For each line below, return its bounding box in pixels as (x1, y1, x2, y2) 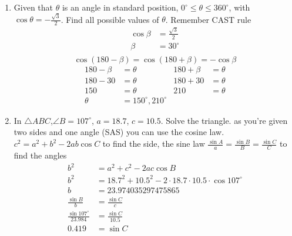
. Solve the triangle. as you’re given (160, 114, 288, 126)
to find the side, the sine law (102, 137, 205, 150)
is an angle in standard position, (62, 1, 179, 13)
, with (229, 1, 250, 13)
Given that (14, 1, 53, 13)
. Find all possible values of (61, 13, 159, 25)
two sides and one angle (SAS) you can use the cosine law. (14, 126, 224, 138)
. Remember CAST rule (165, 13, 251, 25)
